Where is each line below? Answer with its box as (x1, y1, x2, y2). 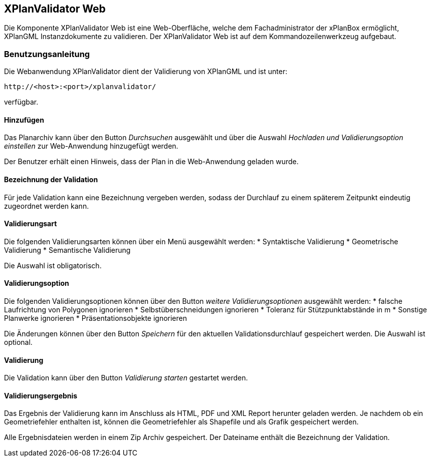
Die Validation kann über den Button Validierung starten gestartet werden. (4, 373, 248, 382)
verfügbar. (4, 98, 39, 107)
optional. (4, 338, 33, 347)
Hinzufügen (4, 115, 44, 124)
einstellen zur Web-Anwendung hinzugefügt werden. (4, 142, 178, 151)
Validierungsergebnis (4, 391, 78, 400)
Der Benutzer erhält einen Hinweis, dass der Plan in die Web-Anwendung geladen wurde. (4, 157, 299, 166)
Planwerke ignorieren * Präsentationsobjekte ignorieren (4, 314, 187, 323)
